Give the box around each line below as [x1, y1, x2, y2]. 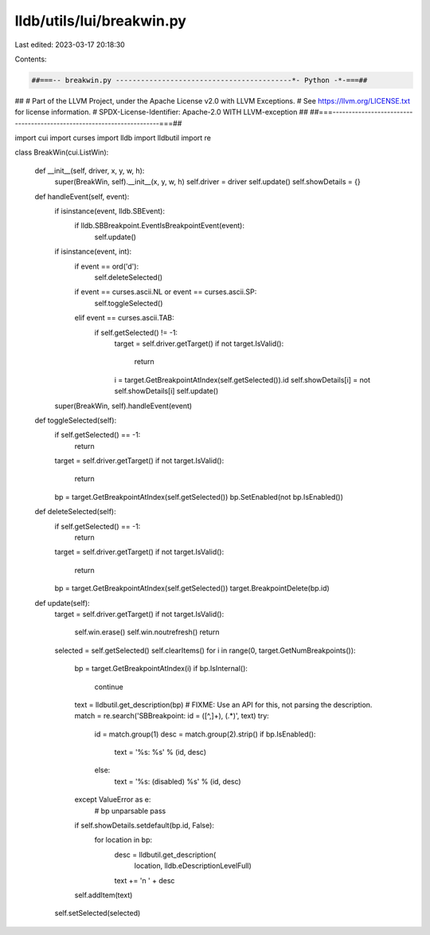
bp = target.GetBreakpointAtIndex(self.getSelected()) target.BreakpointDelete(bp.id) [54, 583, 330, 593]
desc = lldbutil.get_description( [114, 850, 217, 859]
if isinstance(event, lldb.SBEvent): [54, 206, 165, 216]
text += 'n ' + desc [114, 875, 175, 885]
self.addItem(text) [74, 890, 133, 900]
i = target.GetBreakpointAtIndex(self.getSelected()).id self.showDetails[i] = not [114, 375, 370, 384]
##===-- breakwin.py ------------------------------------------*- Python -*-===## [31, 76, 368, 84]
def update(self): [34, 598, 91, 607]
